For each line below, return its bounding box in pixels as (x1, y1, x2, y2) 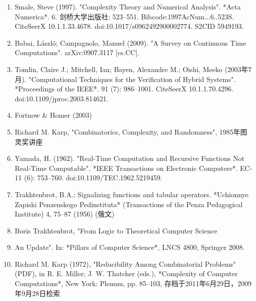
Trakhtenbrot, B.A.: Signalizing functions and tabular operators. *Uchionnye (14, 189, 249, 199)
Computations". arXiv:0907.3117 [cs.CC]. (14, 47, 140, 58)
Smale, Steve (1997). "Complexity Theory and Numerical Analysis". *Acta (14, 1, 241, 11)
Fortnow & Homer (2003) (14, 110, 92, 120)
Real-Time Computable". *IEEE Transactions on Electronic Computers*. (14, 162, 238, 173)
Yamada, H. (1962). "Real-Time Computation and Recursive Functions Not (14, 153, 245, 163)
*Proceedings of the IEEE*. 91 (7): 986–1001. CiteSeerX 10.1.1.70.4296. (14, 83, 234, 94)
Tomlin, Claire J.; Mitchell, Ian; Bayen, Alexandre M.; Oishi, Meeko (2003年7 (14, 64, 252, 74)
